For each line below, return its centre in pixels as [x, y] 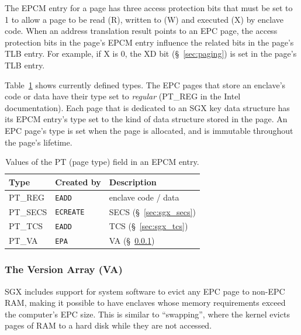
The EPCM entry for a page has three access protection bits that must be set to [149, 8]
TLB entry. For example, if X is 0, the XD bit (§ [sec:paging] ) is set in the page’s [151, 53]
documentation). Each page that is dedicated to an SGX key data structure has [147, 107]
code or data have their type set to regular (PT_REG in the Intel [123, 96]
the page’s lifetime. [39, 142]
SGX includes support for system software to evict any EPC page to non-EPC [145, 291]
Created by [78, 182]
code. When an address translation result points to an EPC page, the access [141, 31]
